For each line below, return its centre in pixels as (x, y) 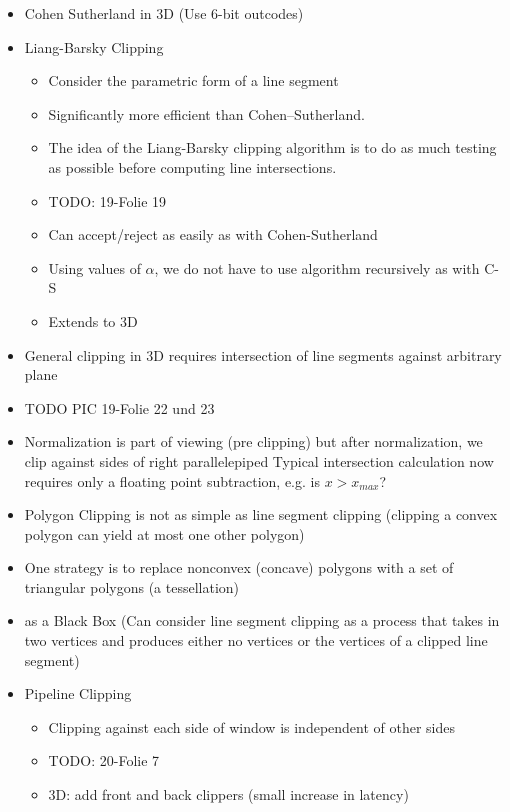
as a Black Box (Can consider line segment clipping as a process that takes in (262, 620)
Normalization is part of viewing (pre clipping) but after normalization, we (253, 441)
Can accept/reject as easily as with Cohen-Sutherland (213, 234)
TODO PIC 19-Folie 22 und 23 (119, 407)
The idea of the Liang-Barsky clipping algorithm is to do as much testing (272, 147)
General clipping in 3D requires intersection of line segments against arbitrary (263, 354)
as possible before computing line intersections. (192, 166)
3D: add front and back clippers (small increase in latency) (228, 794)
